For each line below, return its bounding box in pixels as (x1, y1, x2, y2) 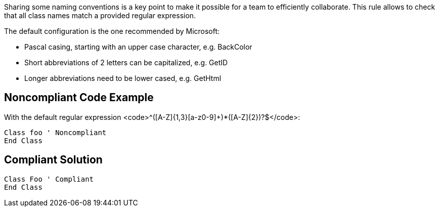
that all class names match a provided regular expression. (4, 11, 196, 20)
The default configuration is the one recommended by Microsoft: (4, 27, 220, 35)
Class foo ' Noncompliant (4, 128, 107, 137)
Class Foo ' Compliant (4, 175, 94, 183)
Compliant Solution (4, 153, 103, 166)
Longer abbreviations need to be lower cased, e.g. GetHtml (24, 74, 222, 82)
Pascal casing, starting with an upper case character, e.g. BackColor (24, 43, 252, 51)
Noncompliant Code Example (4, 91, 154, 104)
